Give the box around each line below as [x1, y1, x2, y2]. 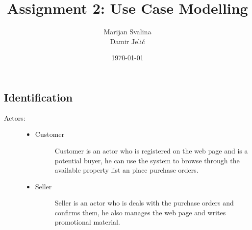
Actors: [4, 112, 25, 123]
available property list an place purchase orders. [54, 165, 199, 175]
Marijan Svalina [103, 26, 151, 37]
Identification [4, 89, 73, 104]
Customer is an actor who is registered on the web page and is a [54, 145, 248, 155]
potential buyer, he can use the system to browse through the [54, 155, 240, 165]
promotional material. [54, 217, 120, 227]
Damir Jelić [110, 36, 145, 46]
